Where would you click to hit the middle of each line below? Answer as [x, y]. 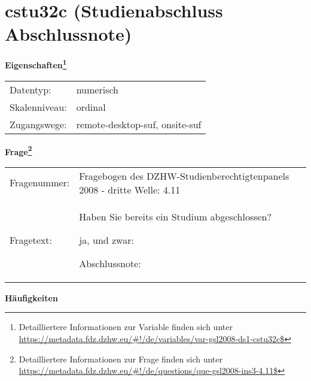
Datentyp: [31, 89]
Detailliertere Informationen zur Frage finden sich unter [121, 359]
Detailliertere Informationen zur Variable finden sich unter [126, 327]
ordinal [91, 107]
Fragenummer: [40, 183]
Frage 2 [19, 150]
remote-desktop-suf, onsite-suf [139, 124]
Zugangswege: [38, 124]
